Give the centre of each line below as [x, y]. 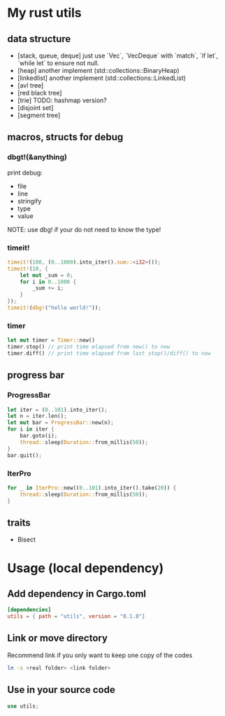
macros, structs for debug [65, 137]
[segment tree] [39, 115]
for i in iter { [31, 429]
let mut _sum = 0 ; [46, 275]
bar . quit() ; [24, 455]
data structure [39, 39]
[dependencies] [29, 610]
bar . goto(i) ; [39, 436]
